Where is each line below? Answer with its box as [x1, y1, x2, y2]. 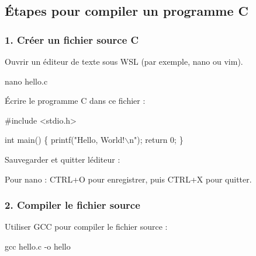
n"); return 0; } [129, 134, 184, 146]
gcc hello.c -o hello [5, 240, 71, 252]
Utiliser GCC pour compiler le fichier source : [5, 220, 168, 233]
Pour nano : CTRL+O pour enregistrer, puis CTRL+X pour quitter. [5, 173, 252, 185]
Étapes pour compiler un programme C [5, 2, 249, 20]
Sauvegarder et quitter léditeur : [5, 153, 120, 165]
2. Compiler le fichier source [5, 198, 140, 212]
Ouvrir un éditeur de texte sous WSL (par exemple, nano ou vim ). [5, 55, 243, 67]
